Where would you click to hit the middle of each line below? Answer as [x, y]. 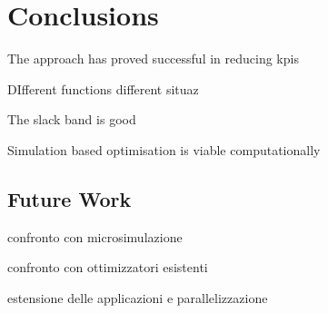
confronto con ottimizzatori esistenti [108, 267]
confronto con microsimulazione [95, 236]
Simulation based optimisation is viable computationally [164, 149]
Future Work [70, 198]
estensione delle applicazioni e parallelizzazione [138, 297]
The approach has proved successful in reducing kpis [153, 59]
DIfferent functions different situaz [103, 88]
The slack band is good [72, 119]
